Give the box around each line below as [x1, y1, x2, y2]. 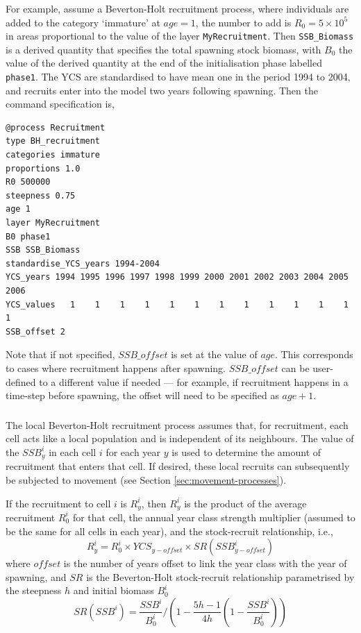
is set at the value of [171, 347, 258, 362]
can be [281, 360, 310, 375]
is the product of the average [184, 496, 307, 510]
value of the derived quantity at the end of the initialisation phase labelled [6, 56, 323, 70]
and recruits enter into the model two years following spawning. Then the [6, 83, 318, 97]
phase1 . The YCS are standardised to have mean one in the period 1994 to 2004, [6, 69, 351, 84]
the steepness [6, 583, 62, 598]
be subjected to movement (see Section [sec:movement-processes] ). [6, 472, 287, 487]
